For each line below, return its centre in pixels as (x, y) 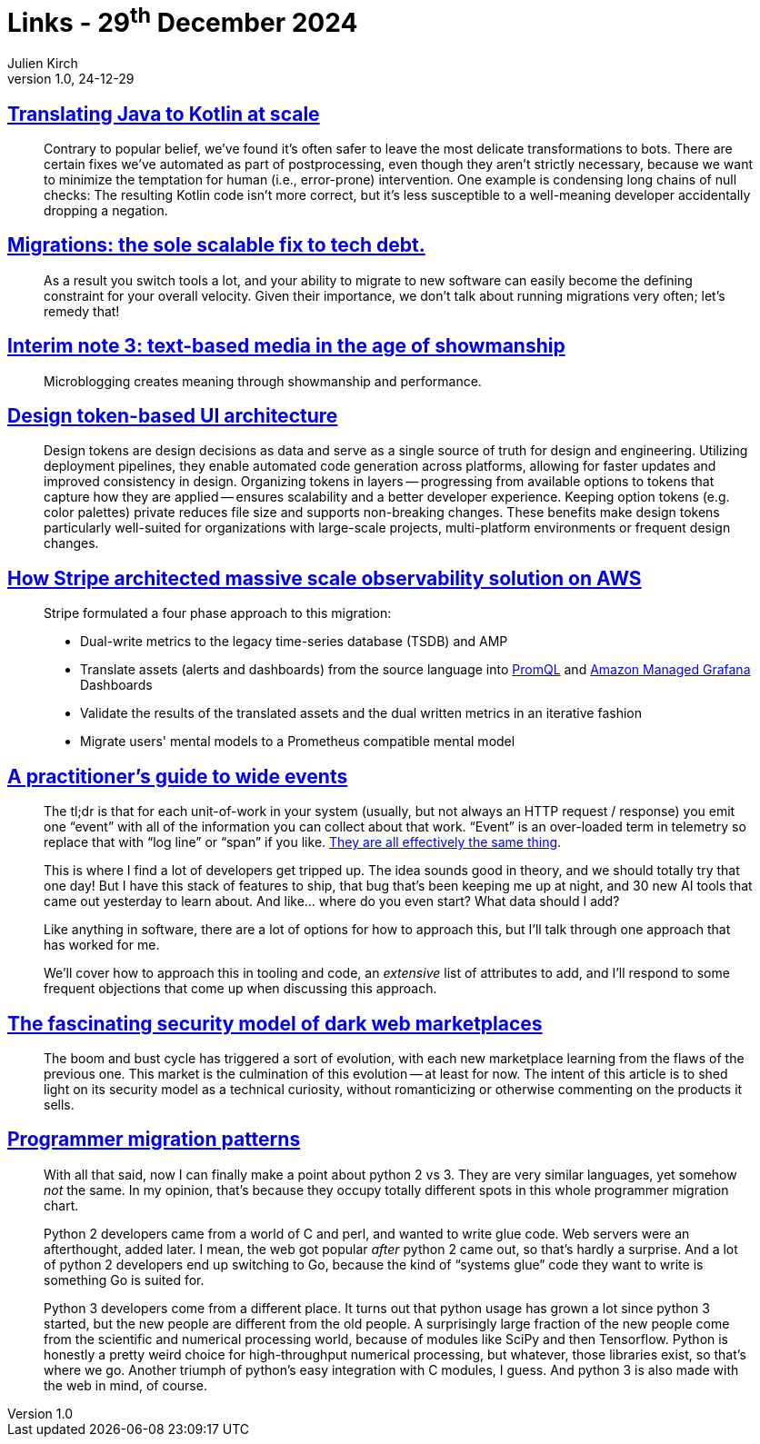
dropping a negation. (106, 210)
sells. (59, 1104)
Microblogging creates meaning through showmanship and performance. (263, 381)
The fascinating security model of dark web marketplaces (275, 1023)
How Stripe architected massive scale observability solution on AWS (325, 578)
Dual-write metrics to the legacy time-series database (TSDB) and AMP (294, 642)
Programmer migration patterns (154, 1140)
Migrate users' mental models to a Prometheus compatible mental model (298, 742)
